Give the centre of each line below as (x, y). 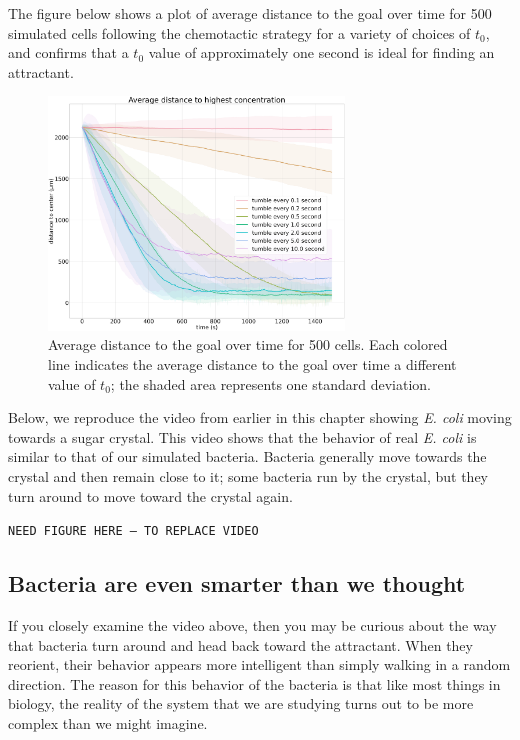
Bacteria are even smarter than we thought (237, 583)
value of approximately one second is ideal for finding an (321, 52)
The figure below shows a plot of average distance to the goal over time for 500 (250, 13)
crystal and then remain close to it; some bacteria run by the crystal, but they (248, 476)
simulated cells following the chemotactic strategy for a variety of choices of (239, 32)
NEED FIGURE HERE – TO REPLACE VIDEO (133, 531)
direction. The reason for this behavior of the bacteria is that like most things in (254, 683)
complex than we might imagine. (108, 723)
